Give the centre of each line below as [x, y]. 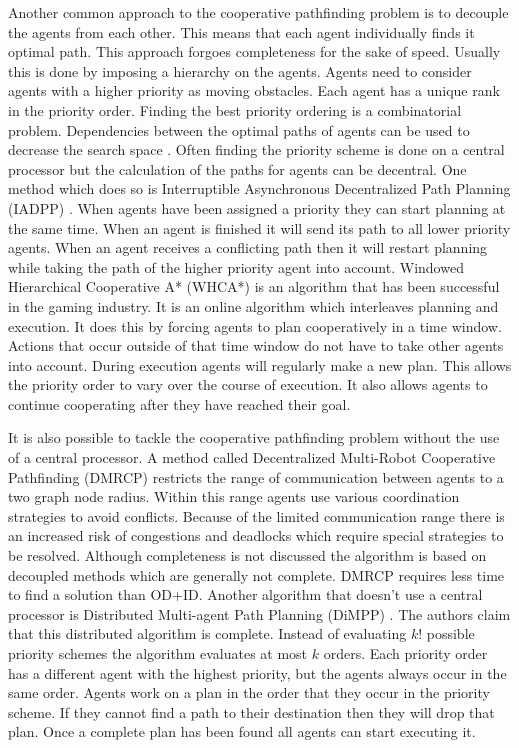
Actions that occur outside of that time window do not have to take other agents [256, 345]
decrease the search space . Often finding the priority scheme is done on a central [256, 149]
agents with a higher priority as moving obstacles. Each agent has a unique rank [254, 90]
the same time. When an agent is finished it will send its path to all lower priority [259, 227]
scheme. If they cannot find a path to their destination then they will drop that [251, 711]
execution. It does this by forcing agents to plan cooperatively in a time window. [255, 325]
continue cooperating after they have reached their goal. [179, 403]
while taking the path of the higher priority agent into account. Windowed [236, 266]
